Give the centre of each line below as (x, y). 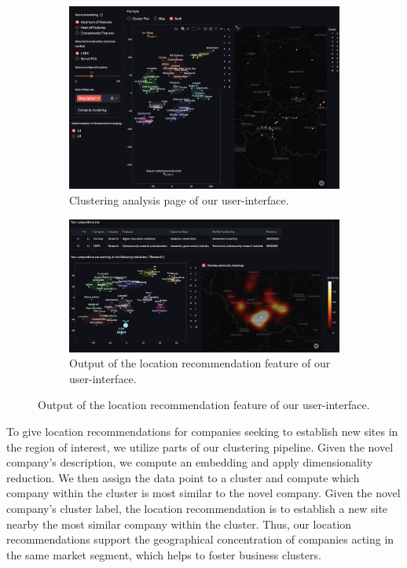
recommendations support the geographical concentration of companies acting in (200, 539)
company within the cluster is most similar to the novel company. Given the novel (203, 493)
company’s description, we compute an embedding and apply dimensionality (190, 462)
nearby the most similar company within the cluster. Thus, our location (179, 524)
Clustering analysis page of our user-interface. (179, 200)
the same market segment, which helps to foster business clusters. (164, 554)
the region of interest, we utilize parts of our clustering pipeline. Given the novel (200, 446)
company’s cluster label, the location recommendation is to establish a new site (197, 508)
